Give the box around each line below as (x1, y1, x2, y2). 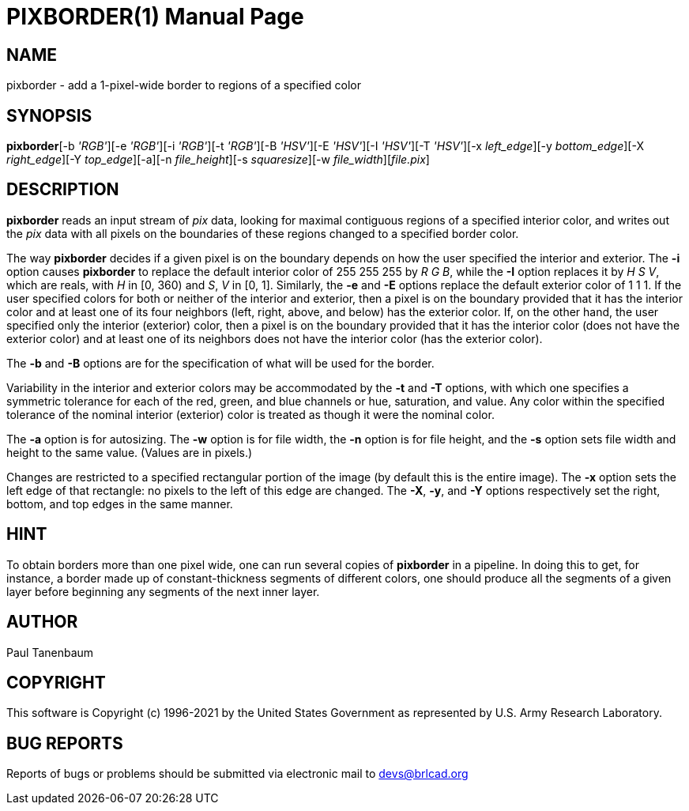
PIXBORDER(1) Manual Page (6, 3, 304, 30)
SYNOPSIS (6, 105, 92, 126)
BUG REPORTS (6, 733, 123, 753)
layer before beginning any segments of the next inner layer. (6, 584, 320, 598)
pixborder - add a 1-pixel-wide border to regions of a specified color (6, 78, 362, 92)
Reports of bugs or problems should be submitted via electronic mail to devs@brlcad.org (6, 767, 469, 781)
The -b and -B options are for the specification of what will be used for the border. (6, 356, 435, 370)
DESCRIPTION (6, 179, 119, 200)
